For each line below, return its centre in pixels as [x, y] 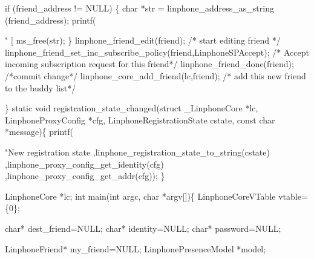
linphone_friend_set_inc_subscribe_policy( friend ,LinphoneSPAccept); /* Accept [157, 52]
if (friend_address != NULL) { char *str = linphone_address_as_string [139, 8]
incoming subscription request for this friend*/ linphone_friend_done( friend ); [149, 64]
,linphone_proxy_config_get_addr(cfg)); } [85, 176]
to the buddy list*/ [41, 87]
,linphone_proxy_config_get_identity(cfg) [84, 164]
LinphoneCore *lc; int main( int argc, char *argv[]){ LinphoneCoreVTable [140, 196]
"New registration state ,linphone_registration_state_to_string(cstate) [137, 152]
